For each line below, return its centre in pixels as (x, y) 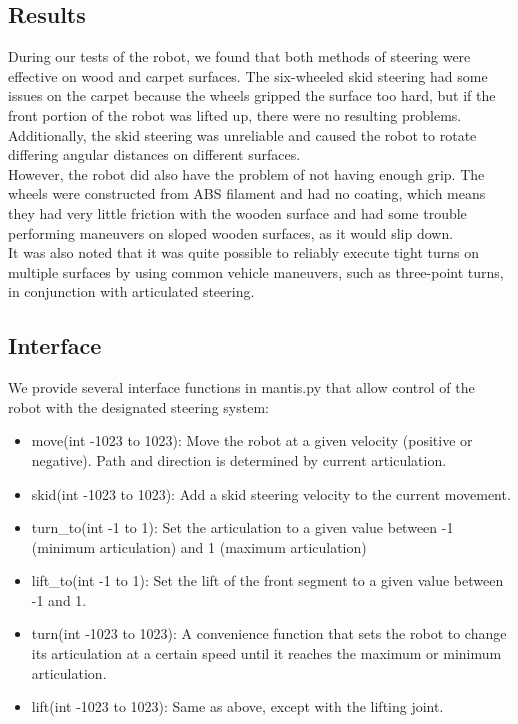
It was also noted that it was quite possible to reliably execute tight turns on (244, 252)
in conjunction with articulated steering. (131, 291)
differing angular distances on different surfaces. (154, 154)
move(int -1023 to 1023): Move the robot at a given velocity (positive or (252, 440)
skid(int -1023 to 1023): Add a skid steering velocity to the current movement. (271, 493)
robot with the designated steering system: (138, 406)
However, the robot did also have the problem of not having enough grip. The (246, 173)
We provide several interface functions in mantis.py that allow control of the (241, 387)
